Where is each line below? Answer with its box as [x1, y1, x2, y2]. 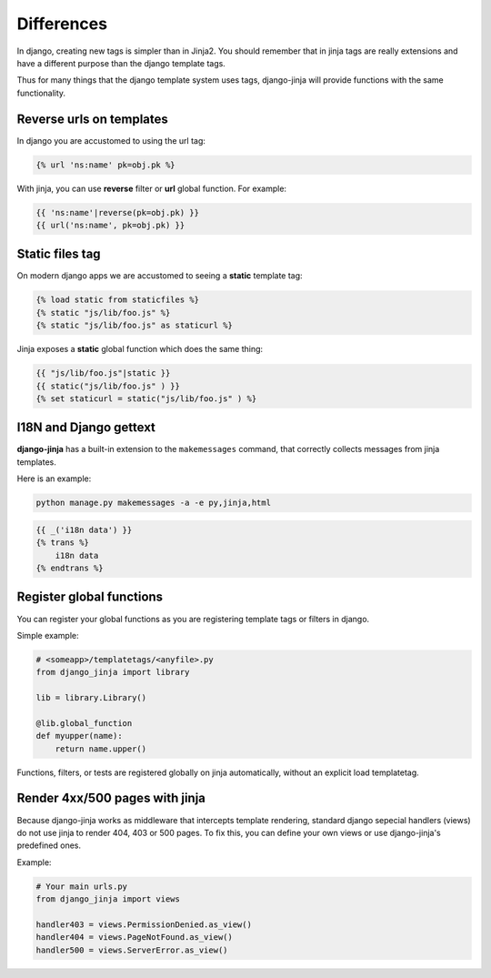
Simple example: [16, 630, 79, 640]
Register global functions [16, 590, 164, 605]
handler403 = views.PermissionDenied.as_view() [35, 919, 252, 930]
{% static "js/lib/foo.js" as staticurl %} [35, 320, 234, 331]
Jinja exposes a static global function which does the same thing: [16, 344, 264, 355]
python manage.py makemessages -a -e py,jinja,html [35, 498, 272, 509]
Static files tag [16, 247, 101, 262]
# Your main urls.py [35, 881, 127, 892]
